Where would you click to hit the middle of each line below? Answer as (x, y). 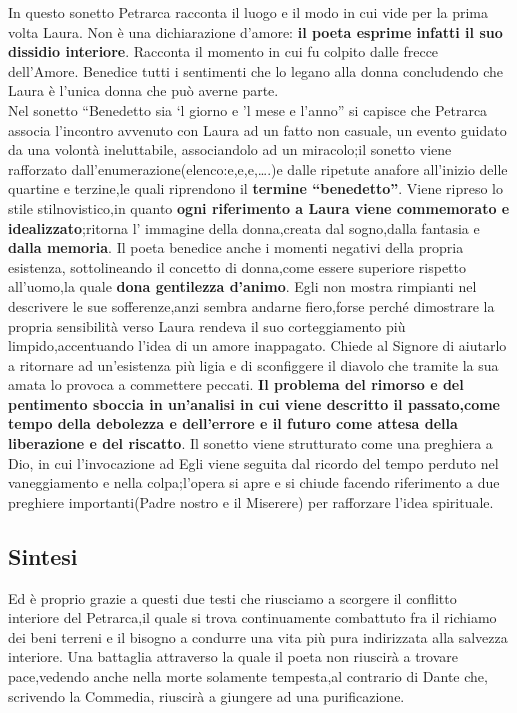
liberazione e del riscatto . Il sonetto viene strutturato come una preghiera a (250, 443)
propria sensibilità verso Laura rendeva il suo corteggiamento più (207, 325)
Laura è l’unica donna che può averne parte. (143, 90)
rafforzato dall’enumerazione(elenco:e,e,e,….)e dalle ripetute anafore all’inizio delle (258, 168)
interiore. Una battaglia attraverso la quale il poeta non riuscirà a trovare (233, 656)
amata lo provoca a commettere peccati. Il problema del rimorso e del (236, 384)
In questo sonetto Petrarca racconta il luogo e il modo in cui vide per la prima (248, 12)
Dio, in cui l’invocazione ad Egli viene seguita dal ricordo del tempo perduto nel (253, 462)
